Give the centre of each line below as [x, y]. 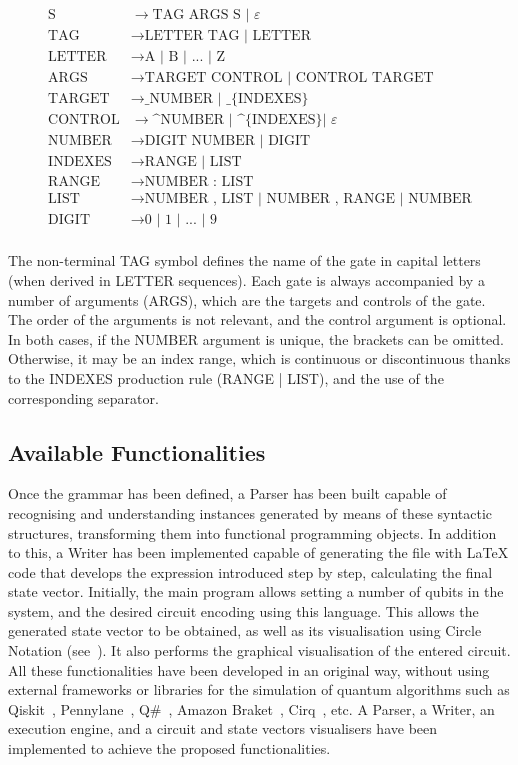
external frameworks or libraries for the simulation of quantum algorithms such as [259, 689]
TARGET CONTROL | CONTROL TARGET [289, 78]
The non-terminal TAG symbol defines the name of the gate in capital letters [244, 260]
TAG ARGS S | [201, 15]
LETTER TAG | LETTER [227, 36]
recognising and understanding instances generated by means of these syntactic [250, 512]
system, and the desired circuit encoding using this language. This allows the [243, 610]
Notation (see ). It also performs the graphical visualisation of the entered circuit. [259, 650]
